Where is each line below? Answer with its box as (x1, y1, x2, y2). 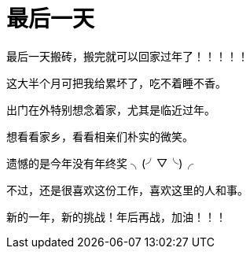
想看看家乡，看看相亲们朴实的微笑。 (6, 129, 193, 143)
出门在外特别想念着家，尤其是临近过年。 (6, 102, 215, 116)
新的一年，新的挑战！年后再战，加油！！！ (6, 209, 226, 224)
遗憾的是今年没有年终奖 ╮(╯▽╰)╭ (6, 156, 194, 170)
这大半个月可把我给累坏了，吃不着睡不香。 (6, 76, 226, 90)
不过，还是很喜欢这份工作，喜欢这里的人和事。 (6, 183, 248, 197)
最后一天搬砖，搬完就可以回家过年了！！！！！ (6, 49, 248, 63)
